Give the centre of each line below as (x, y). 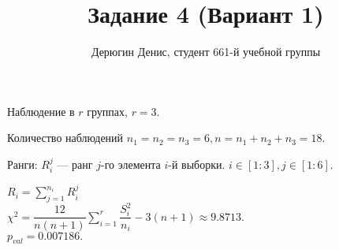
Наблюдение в (41, 111)
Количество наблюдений (65, 138)
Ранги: (22, 164)
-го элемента (130, 164)
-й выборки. (197, 164)
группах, (107, 111)
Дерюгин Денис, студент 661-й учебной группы (206, 52)
